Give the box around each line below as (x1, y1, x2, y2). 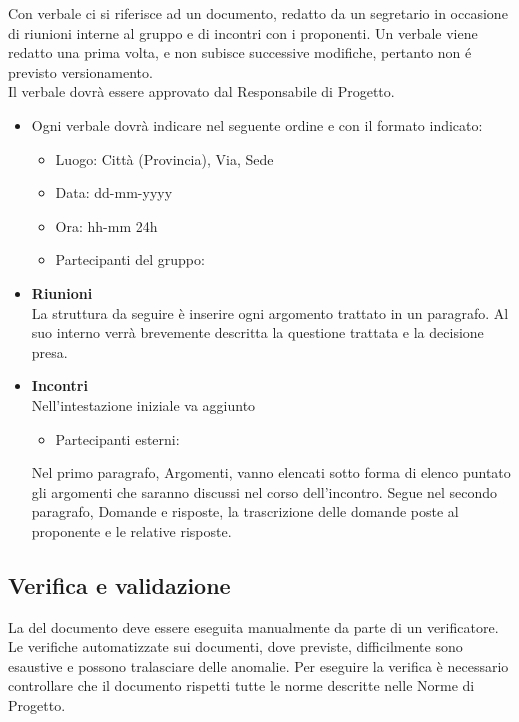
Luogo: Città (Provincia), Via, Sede (55, 148, 274, 169)
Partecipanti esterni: (55, 428, 180, 449)
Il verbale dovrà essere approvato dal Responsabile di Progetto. (8, 81, 395, 102)
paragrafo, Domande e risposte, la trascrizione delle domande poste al (31, 501, 459, 522)
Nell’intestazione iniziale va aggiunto (31, 394, 256, 415)
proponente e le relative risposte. (31, 520, 232, 541)
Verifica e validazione (8, 569, 231, 600)
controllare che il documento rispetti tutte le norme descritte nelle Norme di (8, 675, 475, 696)
